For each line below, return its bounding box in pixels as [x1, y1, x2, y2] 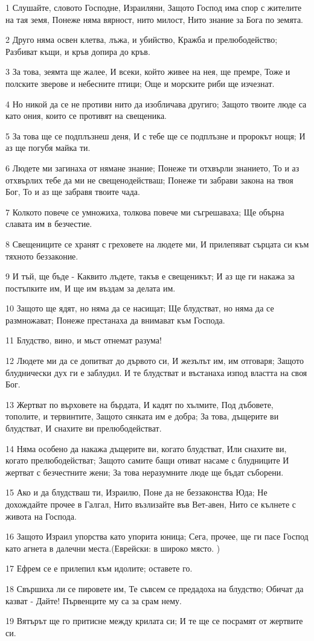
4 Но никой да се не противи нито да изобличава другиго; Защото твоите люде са [5, 97, 307, 110]
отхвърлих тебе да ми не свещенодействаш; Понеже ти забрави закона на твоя [5, 173, 293, 186]
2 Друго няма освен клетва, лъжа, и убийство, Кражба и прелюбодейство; [5, 33, 278, 46]
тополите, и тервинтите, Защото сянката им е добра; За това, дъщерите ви [5, 410, 279, 423]
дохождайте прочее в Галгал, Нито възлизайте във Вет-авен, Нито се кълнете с [5, 498, 296, 510]
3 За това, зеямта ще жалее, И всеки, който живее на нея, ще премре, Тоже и [5, 65, 290, 78]
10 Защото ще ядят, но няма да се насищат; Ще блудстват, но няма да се [5, 302, 274, 314]
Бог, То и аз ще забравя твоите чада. [5, 185, 140, 198]
